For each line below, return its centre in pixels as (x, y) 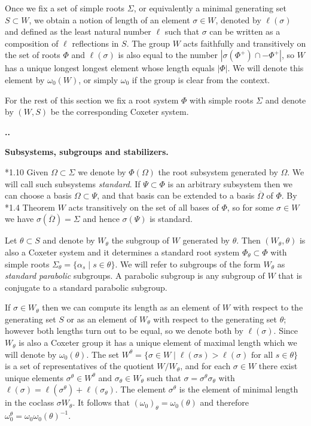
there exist (278, 366)
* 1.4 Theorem (30, 207)
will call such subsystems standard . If (73, 183)
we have (19, 219)
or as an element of (102, 319)
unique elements (34, 377)
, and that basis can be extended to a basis (176, 195)
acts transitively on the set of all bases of (144, 207)
